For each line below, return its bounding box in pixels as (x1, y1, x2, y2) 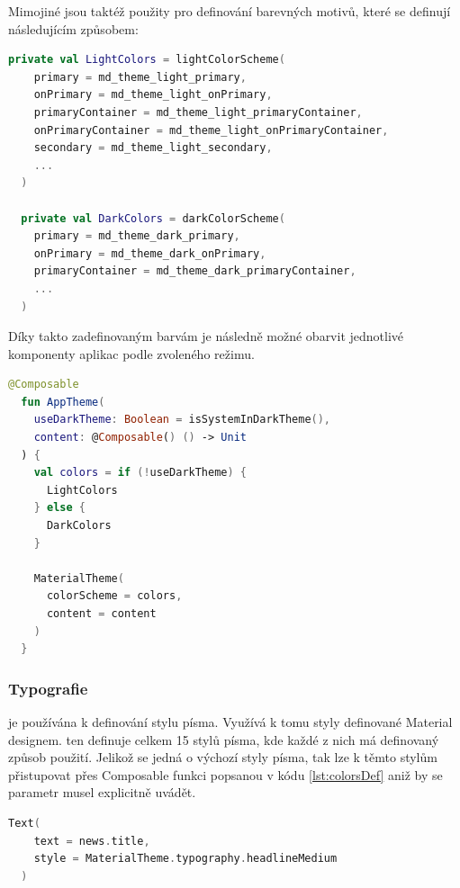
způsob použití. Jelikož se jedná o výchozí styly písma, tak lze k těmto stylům (8, 748, 437, 767)
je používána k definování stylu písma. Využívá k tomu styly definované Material (8, 713, 453, 731)
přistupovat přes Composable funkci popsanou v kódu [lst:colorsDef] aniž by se (8, 765, 443, 784)
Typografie (8, 677, 88, 699)
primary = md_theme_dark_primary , (33, 229, 240, 243)
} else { (33, 501, 86, 515)
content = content (46, 607, 157, 620)
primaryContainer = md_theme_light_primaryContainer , (33, 105, 363, 119)
